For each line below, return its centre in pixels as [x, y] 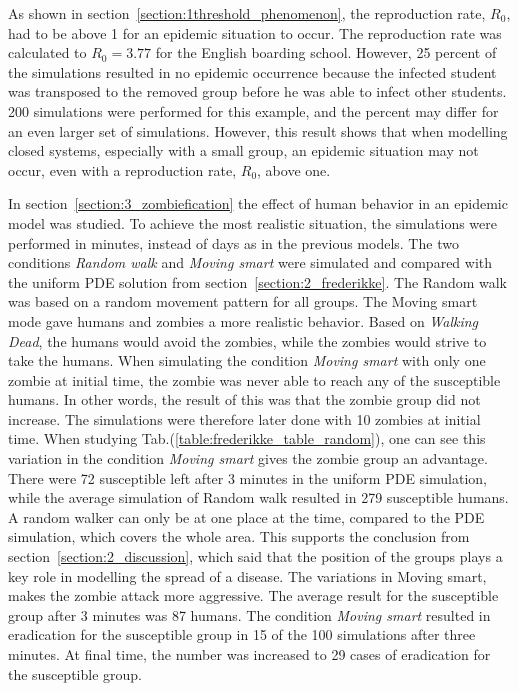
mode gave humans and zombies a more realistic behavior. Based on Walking [243, 320]
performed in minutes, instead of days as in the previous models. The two [233, 242]
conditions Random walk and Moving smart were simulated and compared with [250, 262]
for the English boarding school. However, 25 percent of [326, 52]
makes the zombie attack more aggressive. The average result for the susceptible [253, 595]
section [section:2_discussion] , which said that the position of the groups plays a [255, 556]
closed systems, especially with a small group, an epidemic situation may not [243, 150]
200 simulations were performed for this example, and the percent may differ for [253, 110]
